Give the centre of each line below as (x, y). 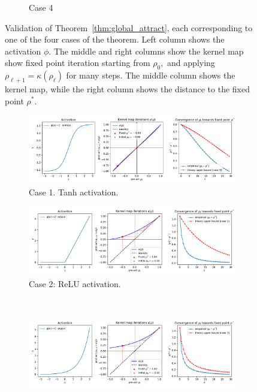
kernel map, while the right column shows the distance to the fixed (128, 88)
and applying (191, 63)
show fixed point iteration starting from (78, 63)
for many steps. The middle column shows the (151, 75)
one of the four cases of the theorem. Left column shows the (115, 39)
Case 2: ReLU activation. (75, 284)
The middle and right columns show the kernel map (149, 51)
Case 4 (41, 7)
